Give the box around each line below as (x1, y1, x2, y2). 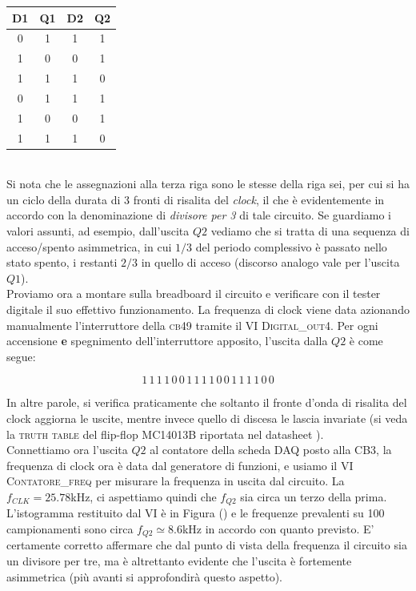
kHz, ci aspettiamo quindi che (70, 488, 217, 505)
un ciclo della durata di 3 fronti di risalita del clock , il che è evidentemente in (6, 191, 385, 207)
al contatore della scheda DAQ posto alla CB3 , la (150, 441, 392, 458)
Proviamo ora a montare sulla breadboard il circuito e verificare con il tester (6, 285, 381, 302)
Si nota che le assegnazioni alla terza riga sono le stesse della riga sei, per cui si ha (6, 175, 410, 192)
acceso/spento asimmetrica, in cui (6, 238, 172, 255)
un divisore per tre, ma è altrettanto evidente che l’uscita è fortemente (6, 553, 352, 569)
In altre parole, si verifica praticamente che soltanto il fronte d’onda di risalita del (6, 394, 407, 411)
